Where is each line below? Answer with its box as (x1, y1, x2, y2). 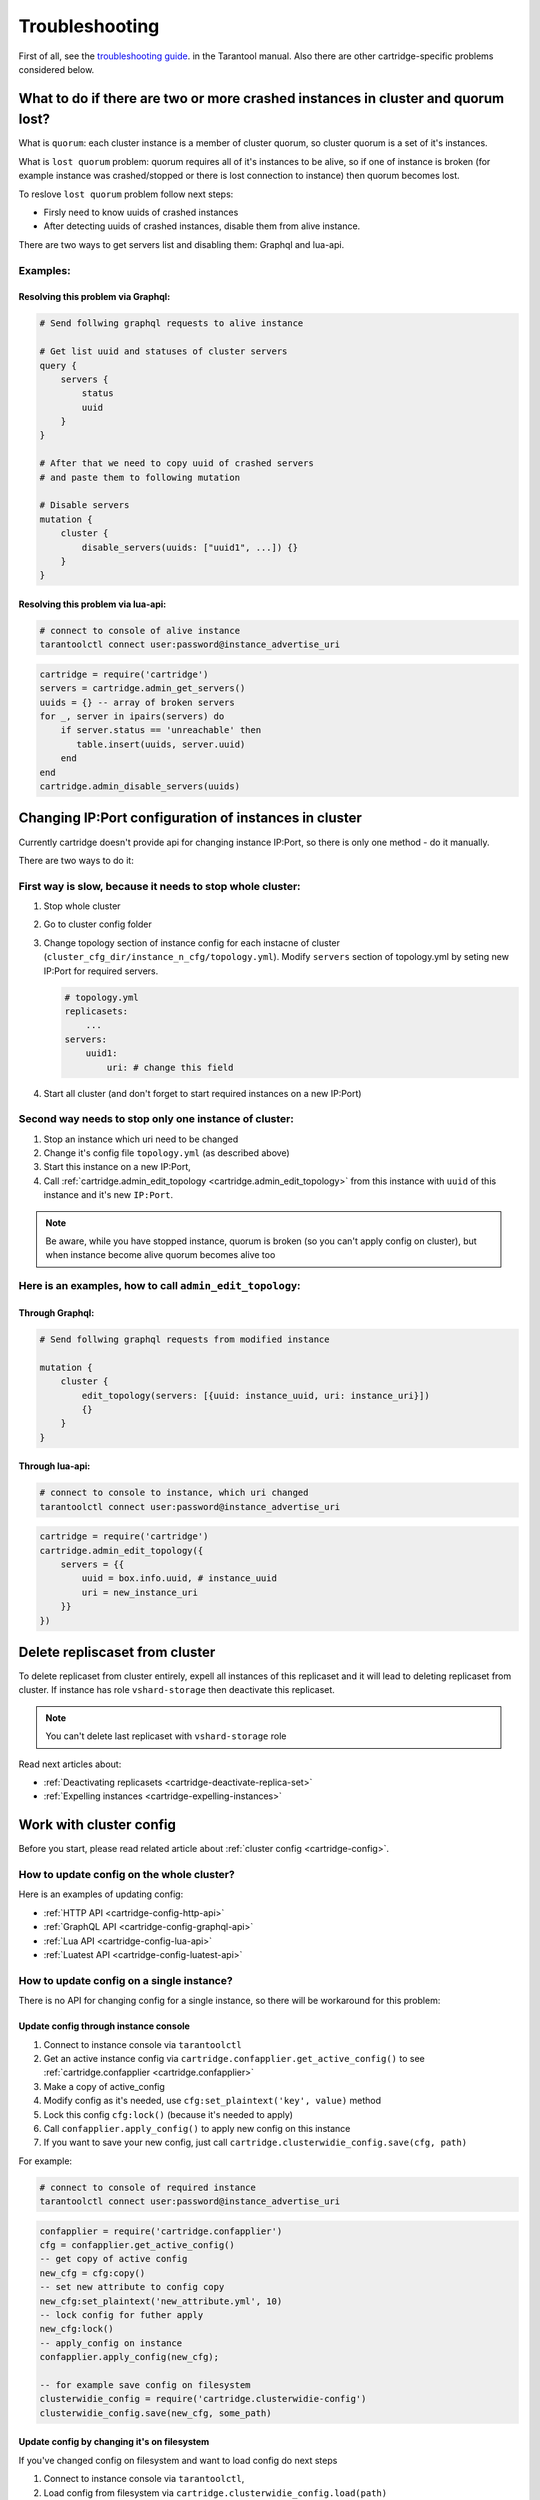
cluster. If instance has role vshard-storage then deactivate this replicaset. (18, 1684, 335, 1696)
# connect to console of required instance (39, 2181, 257, 2193)
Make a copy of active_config (43, 2080, 165, 2092)
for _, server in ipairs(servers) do (39, 711, 225, 722)
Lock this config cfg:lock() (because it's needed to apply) (43, 2108, 294, 2120)
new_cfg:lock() (39, 2323, 114, 2335)
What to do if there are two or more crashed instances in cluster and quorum (18, 90, 505, 107)
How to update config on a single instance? (18, 1973, 234, 1987)
